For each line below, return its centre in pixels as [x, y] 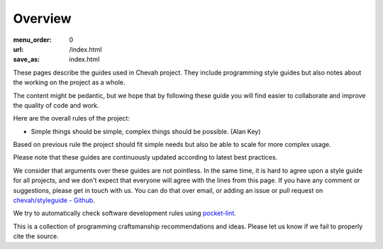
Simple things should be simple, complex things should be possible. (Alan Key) [146, 131]
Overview [42, 18]
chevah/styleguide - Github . [54, 200]
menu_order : [33, 40]
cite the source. [36, 236]
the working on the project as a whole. [69, 82]
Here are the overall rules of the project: [72, 118]
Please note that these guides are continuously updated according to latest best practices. [145, 157]
